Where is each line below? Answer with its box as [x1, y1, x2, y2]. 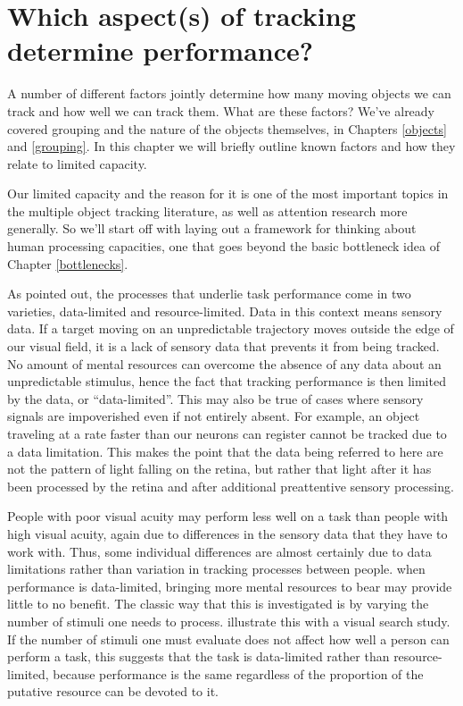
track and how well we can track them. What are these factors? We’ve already [7, 101, 435, 120]
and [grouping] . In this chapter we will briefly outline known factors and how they [7, 137, 456, 155]
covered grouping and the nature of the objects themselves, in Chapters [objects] [7, 119, 447, 138]
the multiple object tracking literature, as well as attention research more [7, 201, 408, 220]
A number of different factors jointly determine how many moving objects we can [7, 84, 451, 103]
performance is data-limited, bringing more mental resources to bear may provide [7, 576, 452, 595]
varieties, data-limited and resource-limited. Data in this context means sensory [7, 301, 442, 320]
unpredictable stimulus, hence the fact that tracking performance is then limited [7, 372, 446, 391]
